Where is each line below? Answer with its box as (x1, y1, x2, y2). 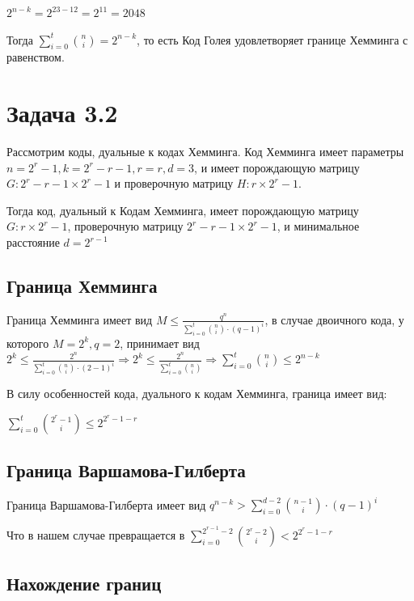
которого (6, 334, 49, 351)
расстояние (6, 234, 60, 251)
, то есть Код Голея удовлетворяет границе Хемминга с (137, 31, 408, 48)
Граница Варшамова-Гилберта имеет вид (6, 496, 206, 513)
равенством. (6, 49, 65, 66)
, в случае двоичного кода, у (264, 311, 404, 328)
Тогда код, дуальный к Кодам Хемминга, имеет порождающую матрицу (6, 201, 359, 218)
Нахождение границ (6, 570, 162, 595)
